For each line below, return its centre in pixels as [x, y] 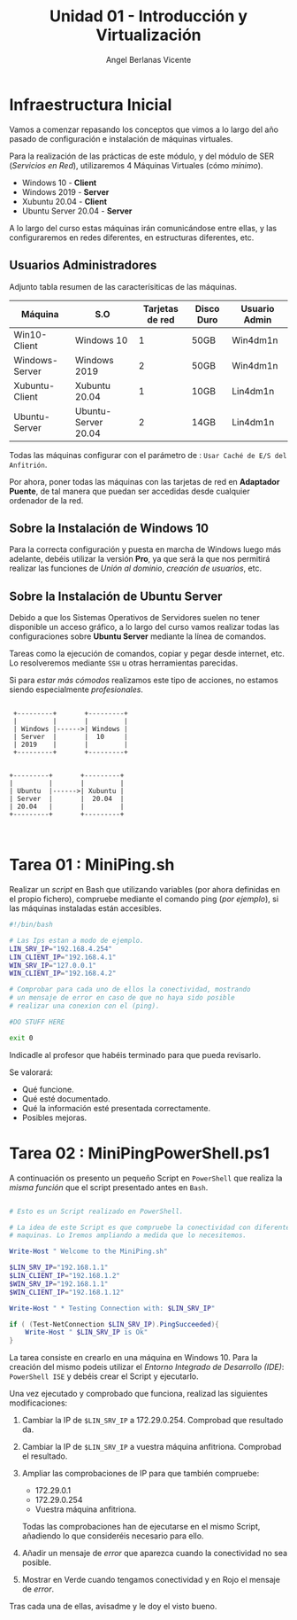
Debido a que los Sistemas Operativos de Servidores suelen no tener [135, 618]
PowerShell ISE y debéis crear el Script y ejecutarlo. [104, 1376]
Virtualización [148, 35]
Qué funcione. [48, 1089]
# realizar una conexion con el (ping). [85, 1006]
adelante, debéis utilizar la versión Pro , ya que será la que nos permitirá [140, 559]
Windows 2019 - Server [65, 191]
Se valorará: [31, 1072]
